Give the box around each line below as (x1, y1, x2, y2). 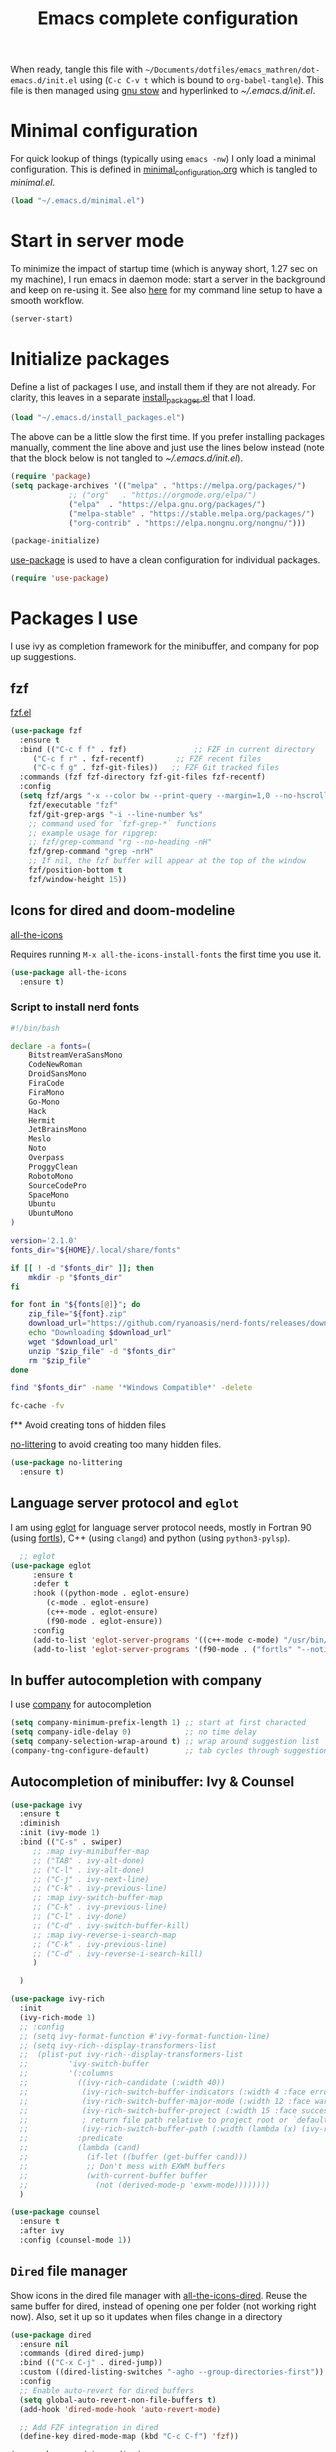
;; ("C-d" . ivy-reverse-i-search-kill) (32, 1948, 203, 1959)
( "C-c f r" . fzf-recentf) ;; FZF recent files (32, 753, 262, 764)
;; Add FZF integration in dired (19, 2422, 159, 2432)
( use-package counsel (10, 2207, 101, 2217)
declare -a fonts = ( (10, 1041, 92, 1051)
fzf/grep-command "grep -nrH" (28, 847, 155, 857)
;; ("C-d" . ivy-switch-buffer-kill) (32, 1920, 190, 1931)
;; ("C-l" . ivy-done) (32, 1912, 128, 1922)
